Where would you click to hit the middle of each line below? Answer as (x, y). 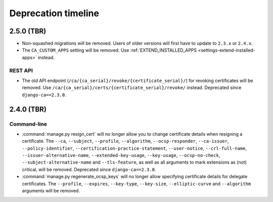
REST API (21, 70)
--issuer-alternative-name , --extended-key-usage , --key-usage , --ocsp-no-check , (121, 155)
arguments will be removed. (51, 191)
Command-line (28, 124)
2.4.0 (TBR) (28, 109)
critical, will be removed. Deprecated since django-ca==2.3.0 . (89, 169)
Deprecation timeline (54, 13)
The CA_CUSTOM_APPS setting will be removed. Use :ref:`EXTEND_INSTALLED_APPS (109, 50)
